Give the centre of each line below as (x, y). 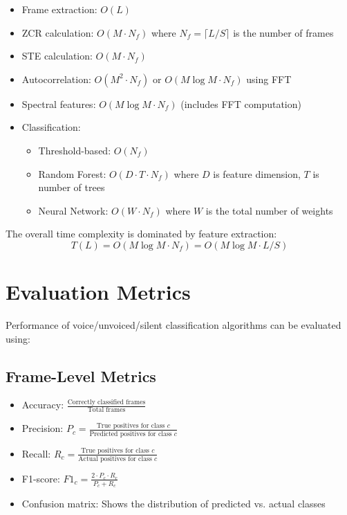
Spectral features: (59, 103)
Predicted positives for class (131, 434)
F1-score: (41, 478)
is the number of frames (283, 32)
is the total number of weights (269, 210)
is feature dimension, (257, 173)
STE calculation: (57, 56)
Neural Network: (73, 210)
